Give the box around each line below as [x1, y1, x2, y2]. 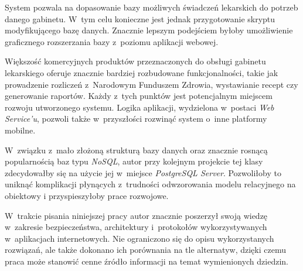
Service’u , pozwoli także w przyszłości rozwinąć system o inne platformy [5, 112, 267, 125]
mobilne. [5, 124, 36, 136]
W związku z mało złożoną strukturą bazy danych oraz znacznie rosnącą [5, 143, 268, 156]
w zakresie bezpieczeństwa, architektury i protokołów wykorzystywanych [5, 221, 267, 233]
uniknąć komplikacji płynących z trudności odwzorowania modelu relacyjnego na [5, 178, 296, 190]
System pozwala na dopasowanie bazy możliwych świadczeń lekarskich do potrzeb [5, 1, 298, 13]
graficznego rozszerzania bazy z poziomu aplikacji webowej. [5, 35, 219, 47]
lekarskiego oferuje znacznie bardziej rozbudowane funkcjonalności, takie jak [5, 66, 278, 78]
